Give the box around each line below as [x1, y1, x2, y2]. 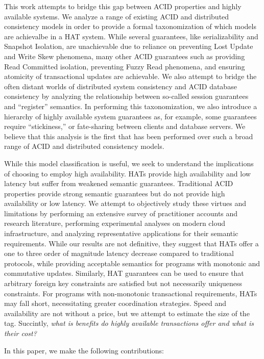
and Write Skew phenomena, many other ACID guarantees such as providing [4, 50, 245, 61]
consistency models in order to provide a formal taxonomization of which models [4, 21, 256, 32]
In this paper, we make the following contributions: [4, 345, 164, 355]
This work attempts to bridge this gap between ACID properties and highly [4, 1, 242, 11]
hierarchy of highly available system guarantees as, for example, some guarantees [4, 111, 257, 121]
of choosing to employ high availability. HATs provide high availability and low [4, 168, 251, 178]
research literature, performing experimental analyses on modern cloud [4, 218, 226, 228]
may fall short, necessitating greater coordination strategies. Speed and [4, 298, 226, 309]
